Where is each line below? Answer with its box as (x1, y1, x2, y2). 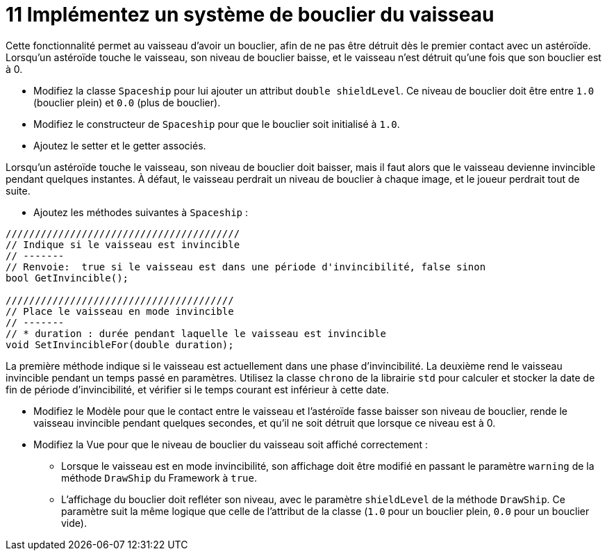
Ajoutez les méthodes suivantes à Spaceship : (33, 206, 248, 218)
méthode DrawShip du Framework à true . (61, 471, 257, 484)
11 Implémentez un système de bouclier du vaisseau (6, 3, 494, 26)
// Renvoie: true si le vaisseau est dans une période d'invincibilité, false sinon (6, 261, 486, 272)
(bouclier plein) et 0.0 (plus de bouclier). (33, 96, 221, 108)
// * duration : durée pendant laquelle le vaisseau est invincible (6, 327, 386, 339)
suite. (6, 184, 31, 197)
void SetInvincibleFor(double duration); (6, 338, 234, 350)
